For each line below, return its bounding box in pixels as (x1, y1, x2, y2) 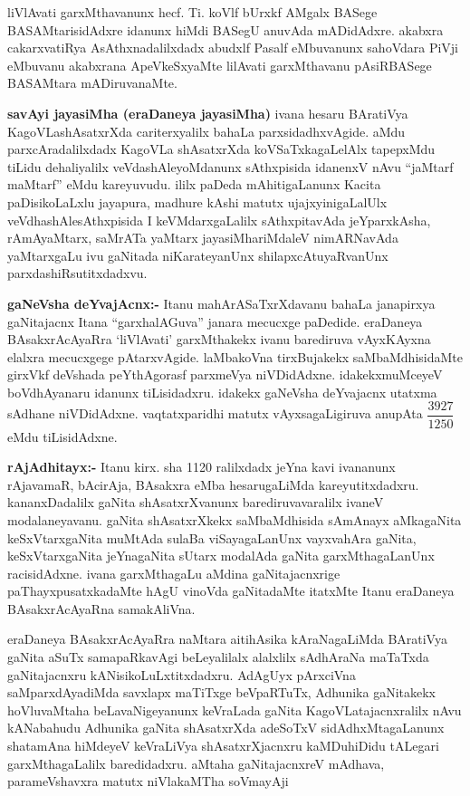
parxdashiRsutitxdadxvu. (7, 264, 148, 283)
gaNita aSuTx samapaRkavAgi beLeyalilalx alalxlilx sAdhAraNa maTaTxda (7, 647, 429, 667)
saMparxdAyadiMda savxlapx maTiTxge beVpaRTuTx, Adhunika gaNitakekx (7, 683, 436, 702)
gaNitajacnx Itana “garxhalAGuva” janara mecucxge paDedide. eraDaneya (7, 312, 423, 331)
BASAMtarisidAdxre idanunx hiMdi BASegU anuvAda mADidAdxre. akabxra (7, 20, 444, 39)
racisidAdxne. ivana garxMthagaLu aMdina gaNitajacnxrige (7, 563, 341, 582)
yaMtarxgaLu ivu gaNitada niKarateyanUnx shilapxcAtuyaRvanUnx (7, 245, 388, 264)
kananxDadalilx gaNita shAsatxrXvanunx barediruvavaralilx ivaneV (7, 493, 384, 512)
